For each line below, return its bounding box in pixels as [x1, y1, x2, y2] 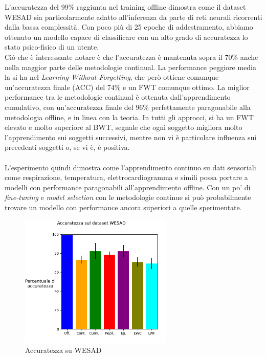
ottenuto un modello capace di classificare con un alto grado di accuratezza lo [5, 31, 248, 42]
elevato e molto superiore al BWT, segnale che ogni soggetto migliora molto [5, 122, 242, 132]
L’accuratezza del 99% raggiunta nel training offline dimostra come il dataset [5, 2, 246, 12]
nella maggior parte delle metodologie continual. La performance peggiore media [5, 61, 256, 72]
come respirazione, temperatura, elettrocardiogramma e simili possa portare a [5, 172, 248, 183]
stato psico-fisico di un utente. [5, 41, 99, 52]
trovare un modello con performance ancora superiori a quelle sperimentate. [5, 202, 242, 212]
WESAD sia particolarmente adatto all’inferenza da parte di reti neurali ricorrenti [5, 11, 262, 22]
